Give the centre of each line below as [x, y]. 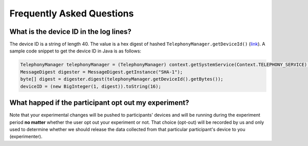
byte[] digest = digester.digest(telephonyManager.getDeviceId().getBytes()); [122, 79]
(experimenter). [26, 137]
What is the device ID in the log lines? [71, 32]
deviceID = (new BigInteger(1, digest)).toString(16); [91, 86]
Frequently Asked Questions [72, 13]
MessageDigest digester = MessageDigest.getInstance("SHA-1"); [102, 72]
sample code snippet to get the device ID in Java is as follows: [75, 51]
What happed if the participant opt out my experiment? [99, 103]
